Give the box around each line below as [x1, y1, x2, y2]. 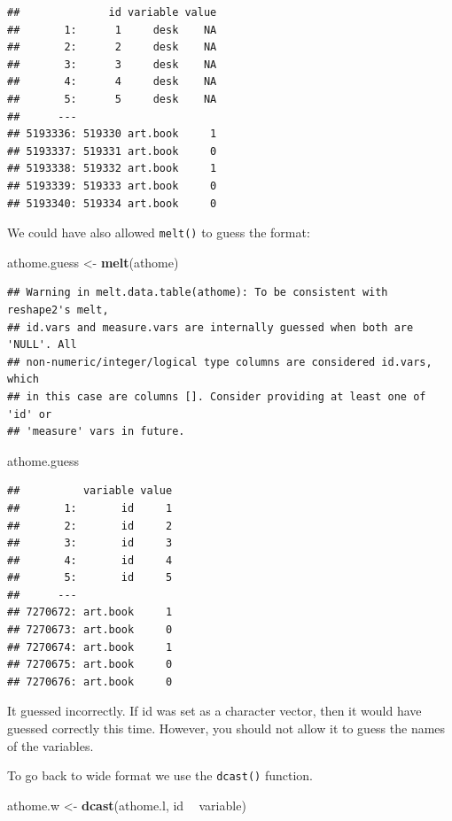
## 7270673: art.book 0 [7, 623, 173, 637]
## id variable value [7, 6, 217, 19]
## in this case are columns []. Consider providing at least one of [7, 390, 426, 403]
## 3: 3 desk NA [7, 58, 217, 71]
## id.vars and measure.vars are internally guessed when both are [7, 321, 414, 334]
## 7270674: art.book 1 [7, 640, 173, 654]
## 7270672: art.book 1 [7, 606, 173, 619]
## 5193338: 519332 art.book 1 [7, 162, 217, 175]
